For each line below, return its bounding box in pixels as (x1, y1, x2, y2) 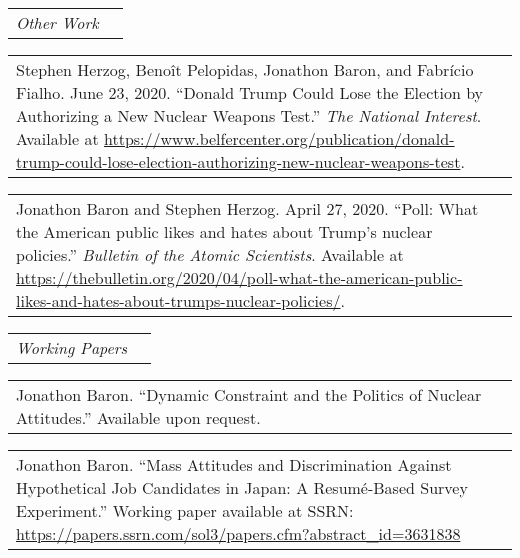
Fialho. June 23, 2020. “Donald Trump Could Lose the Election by (16, 81, 484, 104)
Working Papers (16, 336, 128, 359)
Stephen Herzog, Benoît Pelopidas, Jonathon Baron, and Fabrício (16, 58, 474, 81)
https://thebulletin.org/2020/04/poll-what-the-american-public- (16, 266, 463, 289)
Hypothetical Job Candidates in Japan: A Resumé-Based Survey (16, 476, 468, 499)
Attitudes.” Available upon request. (16, 406, 261, 429)
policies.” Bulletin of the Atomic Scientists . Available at (16, 243, 404, 266)
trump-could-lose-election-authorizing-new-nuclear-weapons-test (16, 150, 461, 173)
